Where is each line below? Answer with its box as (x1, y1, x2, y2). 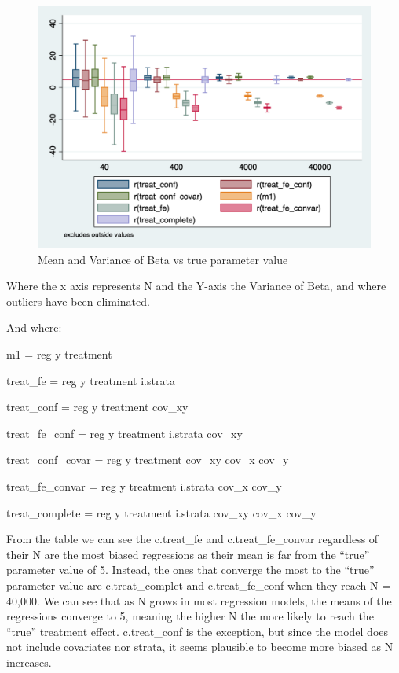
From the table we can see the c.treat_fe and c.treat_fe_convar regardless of (6, 531, 379, 547)
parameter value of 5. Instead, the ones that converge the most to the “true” (6, 561, 375, 578)
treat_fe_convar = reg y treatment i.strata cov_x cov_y (6, 478, 282, 494)
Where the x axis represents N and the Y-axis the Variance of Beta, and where (6, 278, 386, 294)
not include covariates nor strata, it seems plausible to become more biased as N (6, 638, 394, 655)
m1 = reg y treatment (6, 346, 112, 362)
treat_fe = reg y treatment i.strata (6, 372, 175, 388)
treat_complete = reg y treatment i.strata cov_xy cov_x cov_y (6, 504, 317, 520)
